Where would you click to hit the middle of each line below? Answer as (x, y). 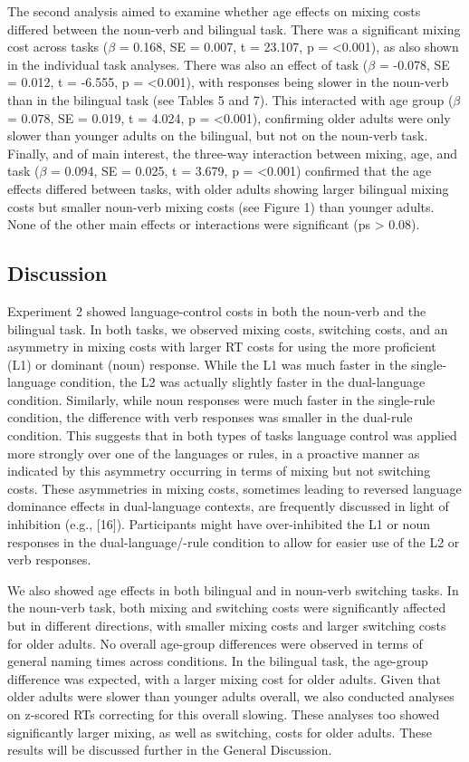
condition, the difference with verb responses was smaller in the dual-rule (210, 417)
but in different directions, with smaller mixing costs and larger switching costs (227, 626)
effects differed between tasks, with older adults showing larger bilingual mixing (228, 188)
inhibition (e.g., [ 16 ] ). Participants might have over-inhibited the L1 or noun (219, 524)
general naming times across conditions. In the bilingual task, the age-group (218, 661)
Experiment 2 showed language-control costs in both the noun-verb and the (217, 310)
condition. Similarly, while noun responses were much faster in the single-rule (221, 399)
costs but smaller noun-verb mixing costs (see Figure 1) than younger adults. (221, 206)
